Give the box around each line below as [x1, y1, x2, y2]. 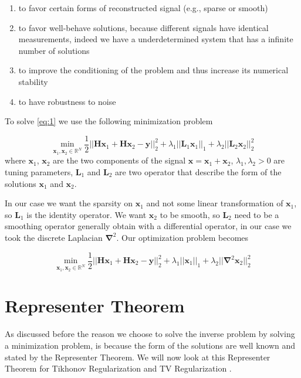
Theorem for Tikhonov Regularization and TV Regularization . [5, 362, 232, 374]
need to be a [234, 208, 279, 220]
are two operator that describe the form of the [115, 166, 282, 178]
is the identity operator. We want [26, 208, 147, 220]
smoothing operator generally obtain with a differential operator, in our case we [5, 220, 292, 232]
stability [18, 75, 48, 87]
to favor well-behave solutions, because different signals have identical [18, 21, 269, 33]
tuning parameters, [5, 166, 73, 178]
